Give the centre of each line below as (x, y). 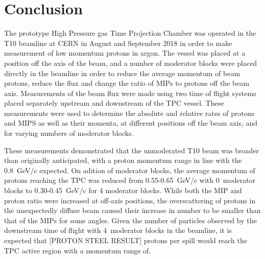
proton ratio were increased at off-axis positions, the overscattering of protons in (130, 200)
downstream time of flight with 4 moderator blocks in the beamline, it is (118, 230)
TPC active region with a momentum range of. (78, 250)
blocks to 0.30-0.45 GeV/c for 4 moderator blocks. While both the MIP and (123, 190)
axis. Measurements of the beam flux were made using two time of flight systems (130, 93)
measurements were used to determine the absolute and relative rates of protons (129, 113)
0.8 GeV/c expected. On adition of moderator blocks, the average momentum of (130, 170)
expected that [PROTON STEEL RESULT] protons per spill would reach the (126, 240)
